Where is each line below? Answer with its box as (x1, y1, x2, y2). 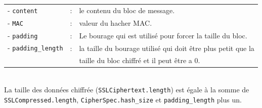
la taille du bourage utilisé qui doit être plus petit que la (79, 42, 254, 53)
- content (8, 5, 38, 15)
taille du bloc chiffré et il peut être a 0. (79, 55, 200, 66)
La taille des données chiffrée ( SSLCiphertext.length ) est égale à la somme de (4, 84, 249, 95)
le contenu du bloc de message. (79, 5, 175, 15)
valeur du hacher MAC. (79, 17, 152, 28)
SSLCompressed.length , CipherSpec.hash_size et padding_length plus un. (4, 94, 242, 104)
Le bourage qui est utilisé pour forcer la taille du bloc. (79, 30, 247, 40)
